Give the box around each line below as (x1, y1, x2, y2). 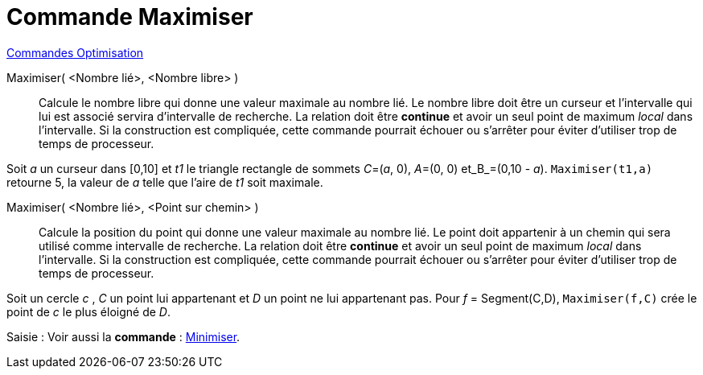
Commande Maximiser (6, 3, 253, 31)
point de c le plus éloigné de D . (6, 304, 171, 319)
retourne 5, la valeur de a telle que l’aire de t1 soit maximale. (6, 175, 323, 189)
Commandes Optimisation (6, 45, 144, 60)
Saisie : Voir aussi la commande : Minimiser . (6, 329, 240, 344)
